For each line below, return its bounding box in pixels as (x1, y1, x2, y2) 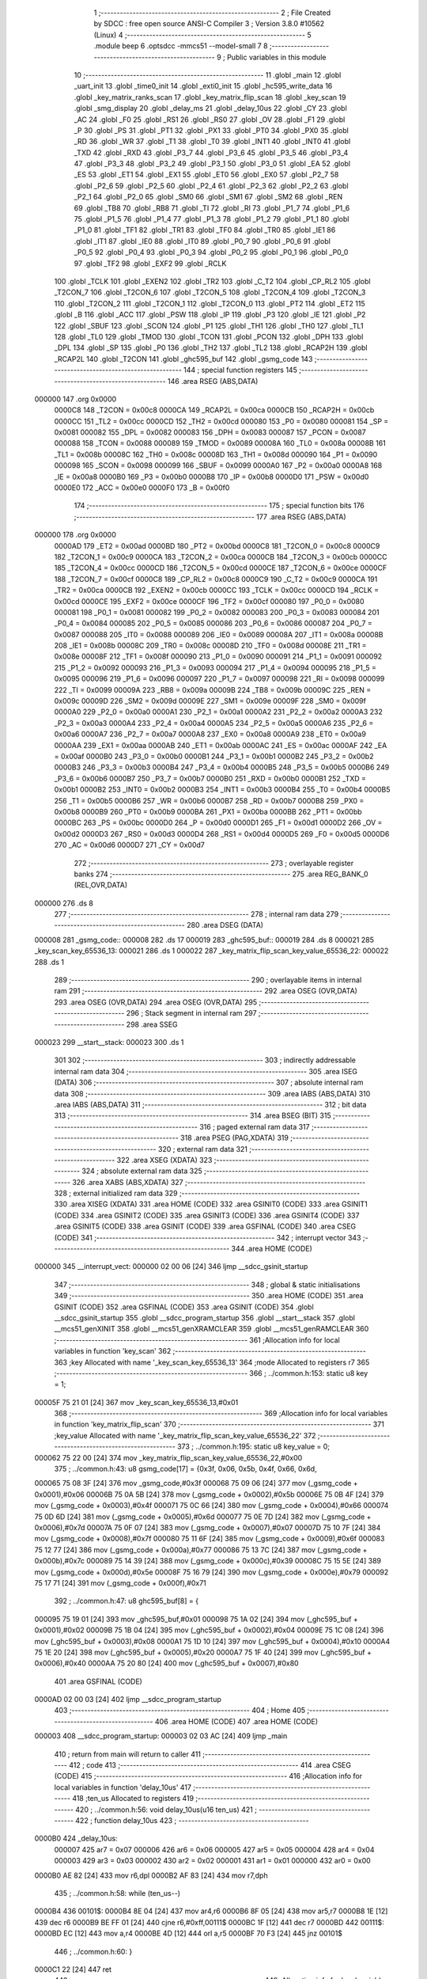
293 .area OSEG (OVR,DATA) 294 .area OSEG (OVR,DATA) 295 (54, 997, 257, 1007)
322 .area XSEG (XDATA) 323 (116, 1155, 213, 1164)
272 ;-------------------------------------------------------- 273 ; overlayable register (74, 858, 354, 868)
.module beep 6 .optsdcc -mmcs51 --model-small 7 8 (93, 41, 268, 51)
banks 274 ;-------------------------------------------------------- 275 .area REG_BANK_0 (74, 869, 368, 879)
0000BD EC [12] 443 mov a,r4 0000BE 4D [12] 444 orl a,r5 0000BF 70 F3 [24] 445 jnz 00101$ (34, 1928, 343, 1939)
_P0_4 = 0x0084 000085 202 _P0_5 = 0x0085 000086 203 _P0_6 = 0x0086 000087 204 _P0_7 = (54, 618, 373, 629)
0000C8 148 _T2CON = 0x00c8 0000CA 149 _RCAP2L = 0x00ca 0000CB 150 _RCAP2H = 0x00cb (54, 405, 375, 415)
